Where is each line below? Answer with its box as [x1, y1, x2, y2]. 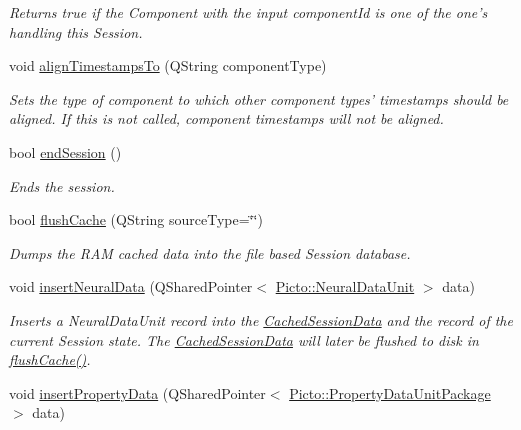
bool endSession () [9, 141, 122, 162]
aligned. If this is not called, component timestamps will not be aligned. [9, 108, 444, 129]
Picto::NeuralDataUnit [275, 276, 415, 297]
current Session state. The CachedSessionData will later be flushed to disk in [9, 329, 479, 350]
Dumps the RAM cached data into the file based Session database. [9, 242, 411, 263]
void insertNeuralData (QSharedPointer [9, 276, 253, 297]
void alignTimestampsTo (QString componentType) [9, 55, 327, 76]
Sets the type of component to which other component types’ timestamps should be [9, 88, 509, 109]
